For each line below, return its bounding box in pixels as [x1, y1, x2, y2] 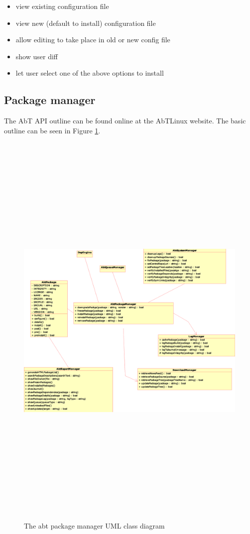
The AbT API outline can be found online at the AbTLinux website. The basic [4, 115, 246, 126]
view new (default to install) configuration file [15, 17, 156, 28]
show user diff [15, 51, 58, 61]
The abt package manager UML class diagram [24, 520, 165, 531]
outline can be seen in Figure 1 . [4, 125, 101, 135]
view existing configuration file [15, 1, 109, 11]
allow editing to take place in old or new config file [15, 34, 170, 45]
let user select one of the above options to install [15, 68, 164, 78]
